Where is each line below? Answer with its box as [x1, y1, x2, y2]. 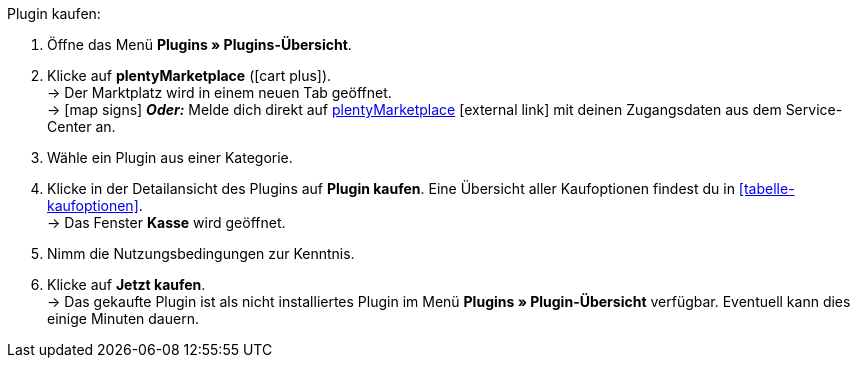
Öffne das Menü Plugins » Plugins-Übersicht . [47, 36, 352, 53]
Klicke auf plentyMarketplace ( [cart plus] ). [47, 67, 332, 84]
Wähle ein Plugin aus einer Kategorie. [47, 149, 293, 166]
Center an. [47, 118, 116, 135]
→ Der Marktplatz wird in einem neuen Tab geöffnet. [47, 84, 392, 101]
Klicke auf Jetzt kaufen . [47, 276, 206, 293]
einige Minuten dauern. [47, 310, 199, 327]
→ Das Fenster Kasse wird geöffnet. [47, 214, 286, 231]
